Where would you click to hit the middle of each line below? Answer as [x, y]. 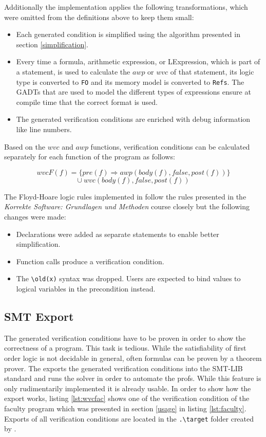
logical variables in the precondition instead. [86, 288]
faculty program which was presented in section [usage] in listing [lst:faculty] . [125, 408]
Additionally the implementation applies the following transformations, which [126, 7]
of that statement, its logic [212, 71]
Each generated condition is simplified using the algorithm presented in [128, 34]
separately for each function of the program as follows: [90, 157]
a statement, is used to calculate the [73, 71]
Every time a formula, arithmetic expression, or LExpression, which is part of [138, 61]
